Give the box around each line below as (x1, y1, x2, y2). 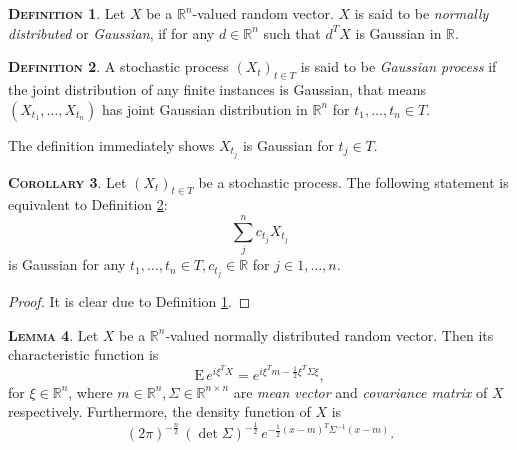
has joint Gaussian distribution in (101, 98, 308, 119)
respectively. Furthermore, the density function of (8, 401, 311, 422)
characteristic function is (8, 344, 159, 365)
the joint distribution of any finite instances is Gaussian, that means (8, 78, 426, 99)
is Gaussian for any (8, 254, 126, 275)
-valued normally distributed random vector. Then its (165, 324, 494, 345)
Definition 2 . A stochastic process (8, 56, 229, 77)
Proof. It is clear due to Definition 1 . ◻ (8, 291, 251, 312)
